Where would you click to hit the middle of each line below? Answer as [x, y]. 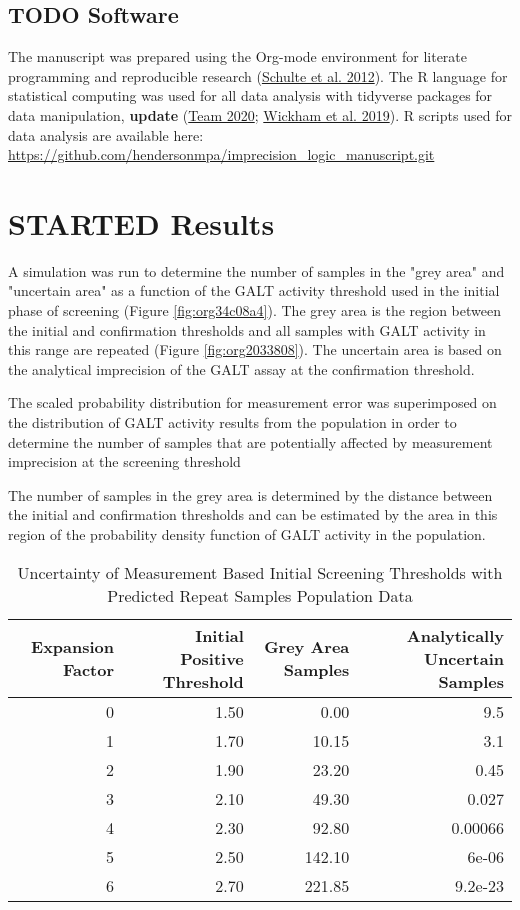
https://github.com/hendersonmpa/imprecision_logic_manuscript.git [221, 154]
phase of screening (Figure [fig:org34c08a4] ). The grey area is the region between [254, 310]
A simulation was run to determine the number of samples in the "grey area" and [256, 270]
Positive [212, 658]
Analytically [455, 635]
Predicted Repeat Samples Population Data [260, 595]
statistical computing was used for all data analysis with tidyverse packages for [250, 95]
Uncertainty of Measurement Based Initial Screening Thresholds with [260, 572]
